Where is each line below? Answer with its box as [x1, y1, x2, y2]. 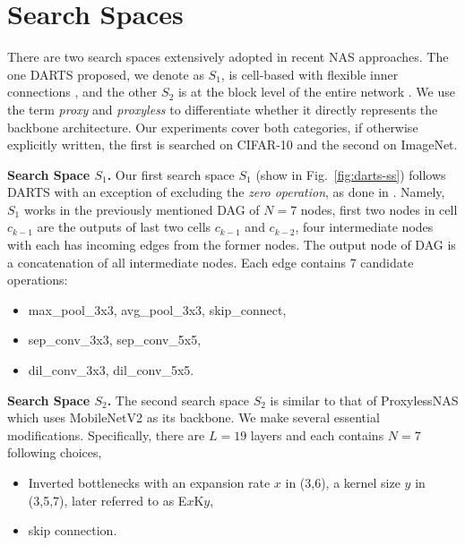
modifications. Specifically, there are [7, 425, 205, 444]
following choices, [7, 443, 102, 462]
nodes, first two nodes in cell [300, 200, 458, 218]
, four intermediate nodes [295, 217, 434, 236]
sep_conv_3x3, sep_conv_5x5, [28, 330, 202, 349]
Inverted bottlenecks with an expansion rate [28, 473, 271, 491]
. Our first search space [107, 165, 235, 183]
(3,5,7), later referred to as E [28, 490, 187, 509]
